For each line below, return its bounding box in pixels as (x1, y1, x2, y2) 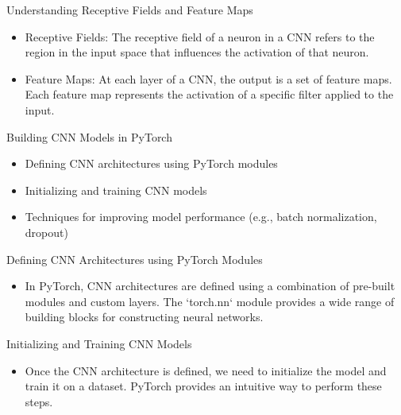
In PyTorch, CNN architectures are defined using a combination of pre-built (25, 277, 395, 294)
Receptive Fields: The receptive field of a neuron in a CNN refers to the (25, 28, 375, 45)
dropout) (25, 223, 68, 240)
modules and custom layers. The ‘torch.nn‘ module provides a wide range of (25, 293, 395, 309)
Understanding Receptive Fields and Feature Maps (6, 2, 253, 17)
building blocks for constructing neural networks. (25, 308, 264, 325)
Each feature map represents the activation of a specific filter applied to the (25, 86, 394, 103)
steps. (25, 393, 53, 409)
